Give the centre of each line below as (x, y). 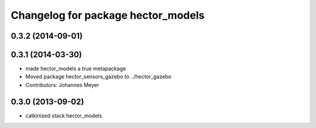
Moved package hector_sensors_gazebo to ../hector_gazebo (99, 77)
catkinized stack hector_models (64, 115)
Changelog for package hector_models (108, 15)
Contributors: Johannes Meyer (62, 85)
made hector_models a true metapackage (76, 69)
